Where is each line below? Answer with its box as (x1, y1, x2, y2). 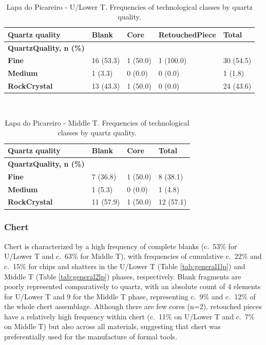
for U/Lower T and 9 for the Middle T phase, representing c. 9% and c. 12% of (4, 291, 256, 301)
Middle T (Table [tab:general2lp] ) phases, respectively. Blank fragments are (4, 271, 241, 281)
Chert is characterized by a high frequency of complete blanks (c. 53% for (4, 240, 237, 251)
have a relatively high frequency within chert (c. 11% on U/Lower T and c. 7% (4, 311, 255, 321)
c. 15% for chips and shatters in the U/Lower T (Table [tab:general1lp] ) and (4, 260, 245, 271)
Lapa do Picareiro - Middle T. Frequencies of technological (5, 117, 189, 128)
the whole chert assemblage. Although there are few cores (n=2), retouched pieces (4, 301, 262, 312)
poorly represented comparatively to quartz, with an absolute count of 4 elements (4, 281, 261, 292)
